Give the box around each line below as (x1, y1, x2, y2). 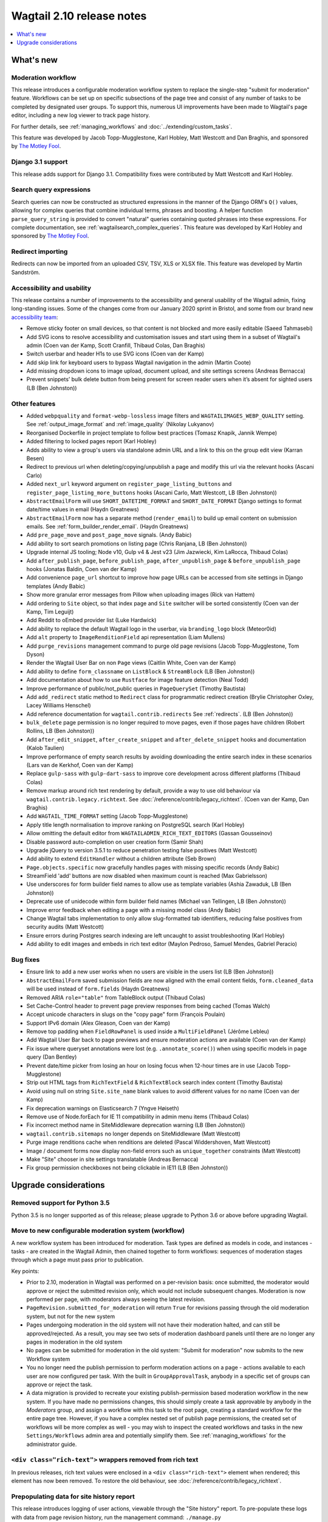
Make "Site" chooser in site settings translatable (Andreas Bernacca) (26, 1156, 199, 1163)
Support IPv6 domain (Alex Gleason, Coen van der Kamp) (26, 1019, 171, 1026)
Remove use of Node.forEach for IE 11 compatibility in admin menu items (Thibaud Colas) (26, 1113, 249, 1120)
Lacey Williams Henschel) (26, 702, 91, 709)
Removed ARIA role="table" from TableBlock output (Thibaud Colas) (26, 994, 206, 1001)
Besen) (26, 454, 45, 462)
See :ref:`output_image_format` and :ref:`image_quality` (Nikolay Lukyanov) (26, 421, 214, 428)
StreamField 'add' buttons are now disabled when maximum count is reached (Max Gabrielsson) (26, 872, 267, 880)
